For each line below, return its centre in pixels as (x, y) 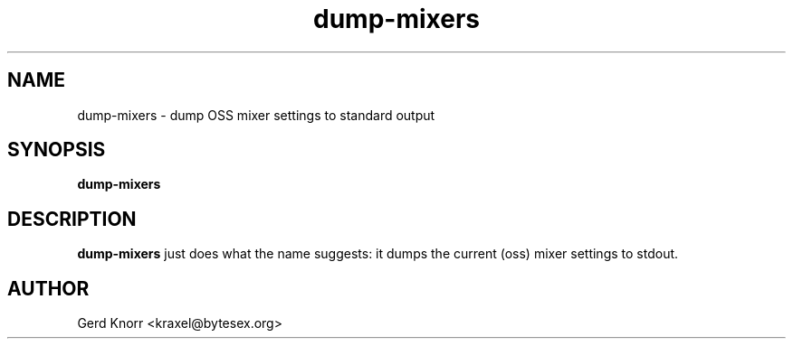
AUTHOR (48, 288)
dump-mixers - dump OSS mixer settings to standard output (256, 115)
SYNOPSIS (57, 150)
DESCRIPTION (72, 219)
